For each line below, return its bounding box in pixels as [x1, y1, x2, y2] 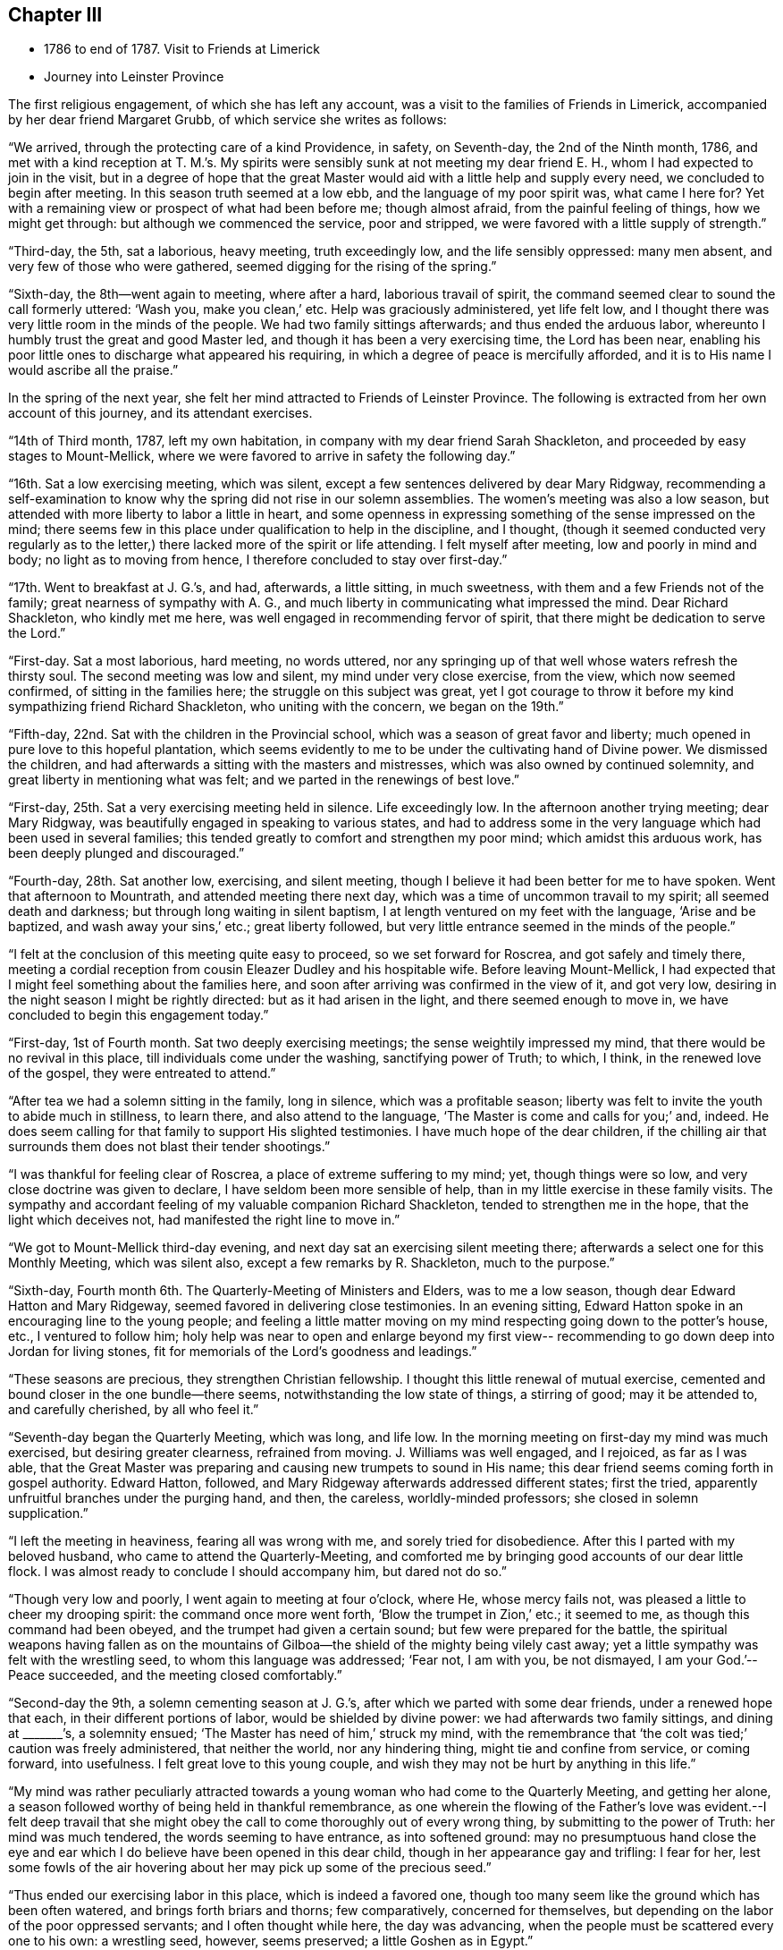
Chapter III [8, 4, 103, 26]
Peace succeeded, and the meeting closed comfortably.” [8, 1667, 342, 1683]
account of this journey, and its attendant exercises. [8, 405, 313, 421]
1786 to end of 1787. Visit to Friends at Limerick [44, 41, 320, 57]
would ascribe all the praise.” [8, 362, 179, 378]
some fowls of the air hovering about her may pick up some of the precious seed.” [8, 1860, 492, 1876]
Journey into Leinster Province [44, 69, 224, 85]
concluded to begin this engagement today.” [8, 1007, 269, 1023]
